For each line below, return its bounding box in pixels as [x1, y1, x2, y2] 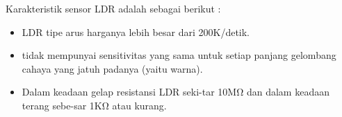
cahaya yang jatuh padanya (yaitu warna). [22, 61, 203, 75]
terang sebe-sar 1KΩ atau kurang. [22, 98, 167, 112]
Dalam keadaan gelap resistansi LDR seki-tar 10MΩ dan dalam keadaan [22, 84, 329, 99]
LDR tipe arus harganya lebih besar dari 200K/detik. [22, 24, 250, 39]
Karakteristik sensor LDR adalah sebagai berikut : [6, 1, 221, 15]
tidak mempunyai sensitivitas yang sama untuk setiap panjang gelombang [22, 48, 336, 62]
